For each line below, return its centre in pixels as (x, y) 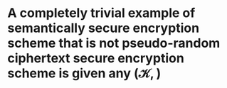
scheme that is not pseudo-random (114, 43)
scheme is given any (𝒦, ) (84, 73)
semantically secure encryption (104, 28)
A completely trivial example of (101, 13)
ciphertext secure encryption (96, 59)
